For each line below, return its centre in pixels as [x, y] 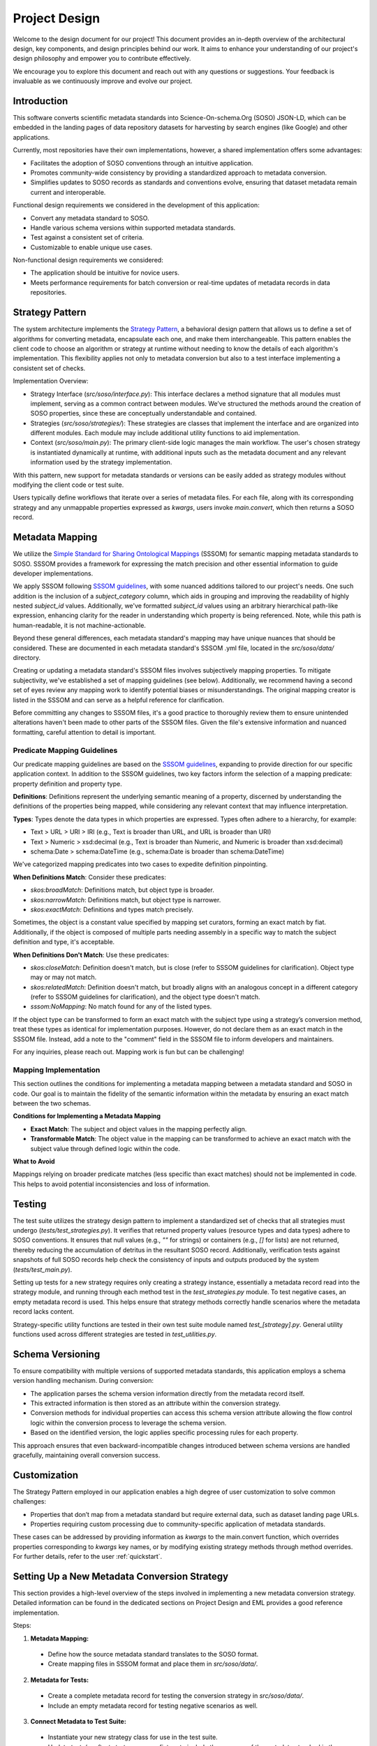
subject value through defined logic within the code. [105, 1148]
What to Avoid [34, 1161]
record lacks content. [44, 1312]
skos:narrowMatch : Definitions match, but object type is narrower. [126, 900]
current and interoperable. [68, 192]
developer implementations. [53, 573]
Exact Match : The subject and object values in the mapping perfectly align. [139, 1129]
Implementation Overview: [51, 381]
